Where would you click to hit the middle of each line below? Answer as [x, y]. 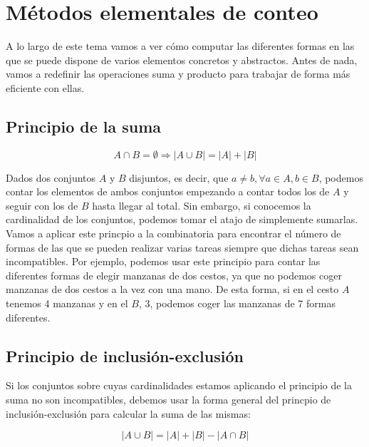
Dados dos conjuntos [51, 177]
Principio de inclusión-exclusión [125, 355]
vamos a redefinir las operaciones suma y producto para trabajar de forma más [178, 74]
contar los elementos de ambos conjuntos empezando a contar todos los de [168, 191]
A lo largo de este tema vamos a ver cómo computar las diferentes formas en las [180, 46]
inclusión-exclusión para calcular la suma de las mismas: [128, 413]
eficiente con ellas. [45, 87]
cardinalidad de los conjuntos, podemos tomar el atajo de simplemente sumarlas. [182, 219]
